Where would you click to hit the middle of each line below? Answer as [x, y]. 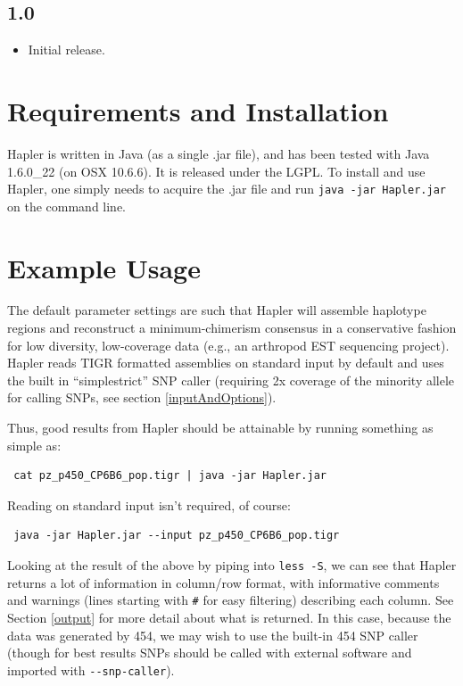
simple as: [34, 445]
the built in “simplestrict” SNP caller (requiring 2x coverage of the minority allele [231, 380]
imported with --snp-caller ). [91, 669]
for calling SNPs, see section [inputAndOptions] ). [142, 397]
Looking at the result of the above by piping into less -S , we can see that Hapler [232, 565]
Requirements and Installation [198, 110]
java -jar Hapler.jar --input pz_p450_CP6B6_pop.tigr [177, 536]
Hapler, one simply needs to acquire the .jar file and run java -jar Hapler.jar [227, 189]
